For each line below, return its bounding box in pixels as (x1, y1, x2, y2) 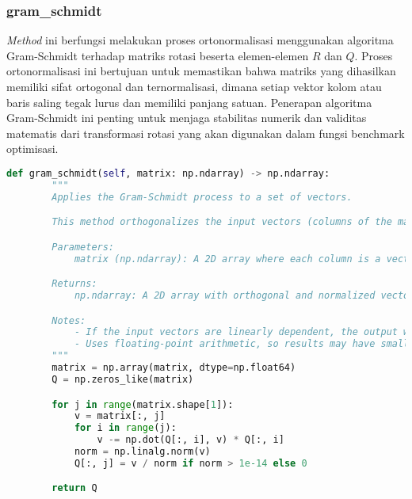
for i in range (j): (74, 422, 177, 434)
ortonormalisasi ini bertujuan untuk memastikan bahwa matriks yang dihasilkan (6, 63, 396, 79)
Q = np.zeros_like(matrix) (51, 373, 194, 385)
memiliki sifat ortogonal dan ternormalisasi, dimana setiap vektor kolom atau (6, 78, 382, 94)
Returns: (51, 278, 97, 290)
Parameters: (51, 241, 115, 253)
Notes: (51, 314, 86, 326)
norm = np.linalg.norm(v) (74, 446, 211, 457)
